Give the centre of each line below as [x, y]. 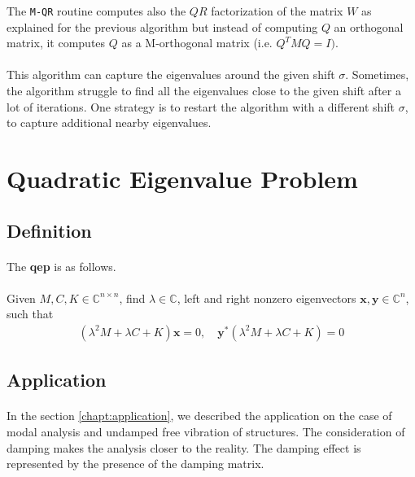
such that [30, 314]
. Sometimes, [377, 74]
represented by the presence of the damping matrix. [135, 464]
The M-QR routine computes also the [96, 11]
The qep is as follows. [61, 266]
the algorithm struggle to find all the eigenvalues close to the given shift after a [204, 91]
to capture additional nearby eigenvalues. [109, 123]
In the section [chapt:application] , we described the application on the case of [199, 416]
